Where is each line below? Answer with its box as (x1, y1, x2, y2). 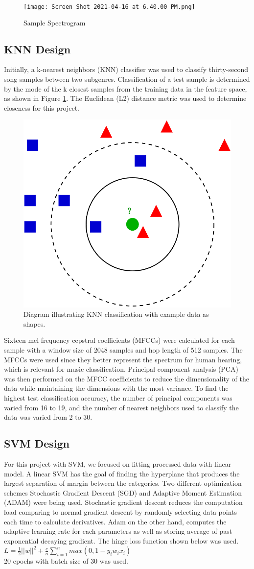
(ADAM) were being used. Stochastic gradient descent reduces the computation (4, 497, 243, 507)
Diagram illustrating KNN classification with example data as (23, 309, 209, 319)
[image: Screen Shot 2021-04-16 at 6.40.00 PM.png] (23, 3, 195, 10)
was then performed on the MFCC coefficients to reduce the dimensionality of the (4, 373, 250, 383)
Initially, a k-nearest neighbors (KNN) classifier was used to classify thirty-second (4, 64, 248, 74)
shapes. (23, 318, 46, 329)
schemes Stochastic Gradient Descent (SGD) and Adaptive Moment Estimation (4, 487, 242, 498)
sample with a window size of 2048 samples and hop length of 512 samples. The (4, 344, 243, 355)
